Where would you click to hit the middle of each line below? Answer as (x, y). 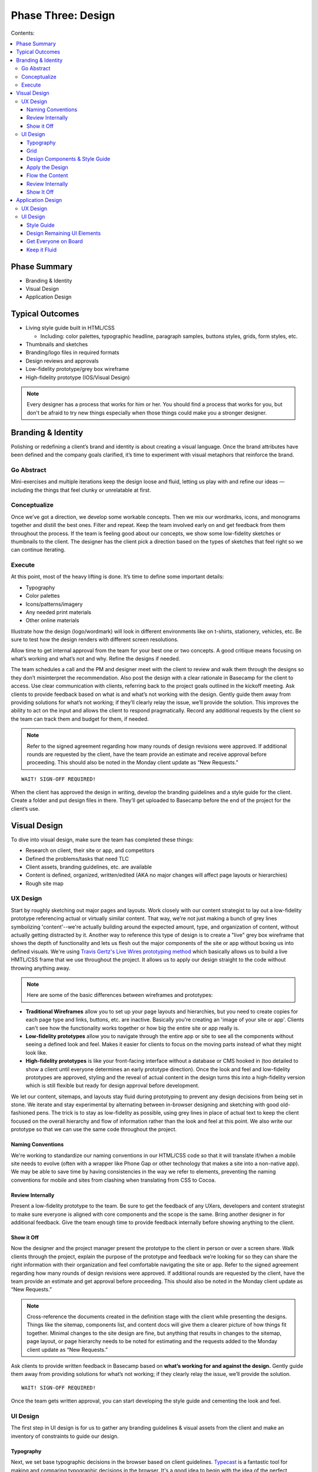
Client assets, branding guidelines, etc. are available (89, 867)
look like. (37, 1052)
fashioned (23, 1113)
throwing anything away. (41, 968)
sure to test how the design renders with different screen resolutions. (95, 639)
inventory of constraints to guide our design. (65, 1436)
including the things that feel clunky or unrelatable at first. (81, 490)
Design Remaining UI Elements (64, 233)
